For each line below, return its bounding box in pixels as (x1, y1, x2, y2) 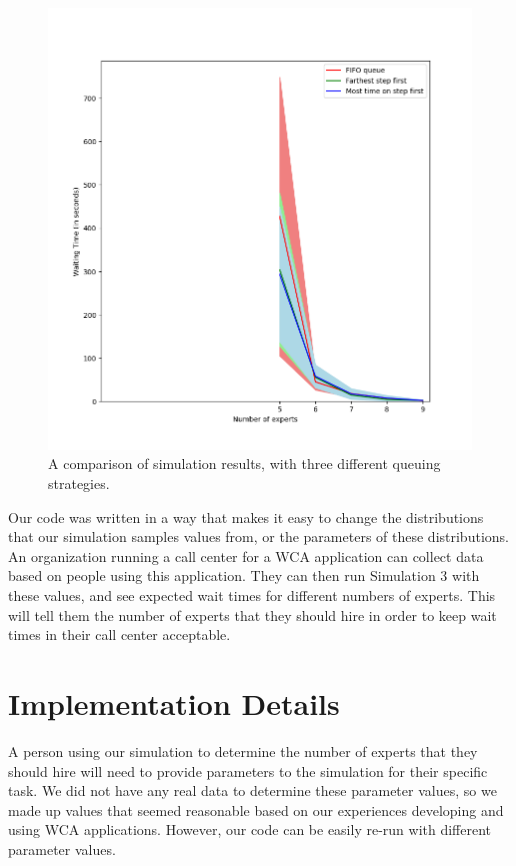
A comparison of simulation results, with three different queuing (48, 453, 441, 474)
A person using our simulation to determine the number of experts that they (8, 740, 478, 761)
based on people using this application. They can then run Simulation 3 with (8, 565, 480, 586)
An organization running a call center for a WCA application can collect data (8, 545, 484, 566)
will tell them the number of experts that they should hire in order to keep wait (8, 604, 497, 625)
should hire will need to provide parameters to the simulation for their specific (8, 760, 488, 781)
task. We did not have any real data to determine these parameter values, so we (8, 780, 497, 801)
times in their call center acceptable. (8, 624, 231, 645)
